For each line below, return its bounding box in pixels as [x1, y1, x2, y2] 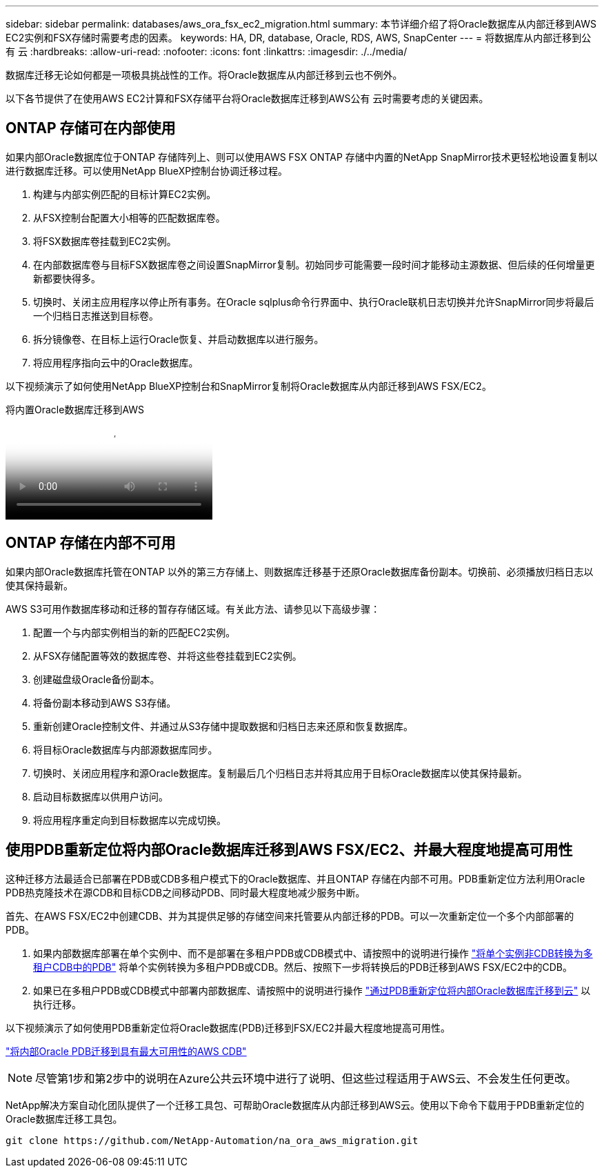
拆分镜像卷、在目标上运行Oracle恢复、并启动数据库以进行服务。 [33, 333, 324, 345]
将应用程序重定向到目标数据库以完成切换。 [33, 814, 226, 826]
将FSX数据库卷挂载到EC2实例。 [33, 235, 177, 247]
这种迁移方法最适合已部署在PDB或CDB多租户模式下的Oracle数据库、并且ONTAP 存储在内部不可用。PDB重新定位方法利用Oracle [6, 872, 585, 885]
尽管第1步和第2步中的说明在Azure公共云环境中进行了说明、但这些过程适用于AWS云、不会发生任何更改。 [35, 1071, 576, 1085]
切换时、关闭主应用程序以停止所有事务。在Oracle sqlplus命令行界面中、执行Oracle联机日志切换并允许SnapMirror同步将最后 [33, 295, 594, 308]
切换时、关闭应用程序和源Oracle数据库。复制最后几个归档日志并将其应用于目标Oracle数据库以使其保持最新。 [33, 767, 527, 779]
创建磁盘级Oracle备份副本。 [33, 673, 160, 685]
